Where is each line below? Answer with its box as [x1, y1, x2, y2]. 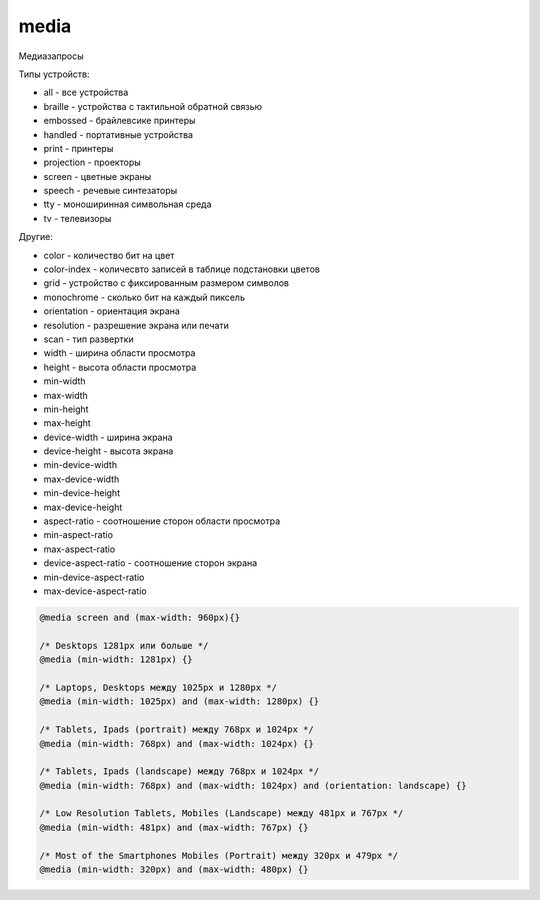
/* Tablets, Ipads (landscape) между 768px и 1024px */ [39, 766, 320, 777]
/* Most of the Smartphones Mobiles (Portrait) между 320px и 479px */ [39, 850, 399, 861]
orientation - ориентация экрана [43, 305, 180, 317]
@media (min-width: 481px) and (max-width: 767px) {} [39, 821, 309, 833]
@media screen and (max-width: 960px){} [39, 611, 240, 623]
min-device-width [43, 459, 118, 471]
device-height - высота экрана [43, 445, 174, 457]
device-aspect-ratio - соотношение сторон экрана [43, 557, 258, 569]
